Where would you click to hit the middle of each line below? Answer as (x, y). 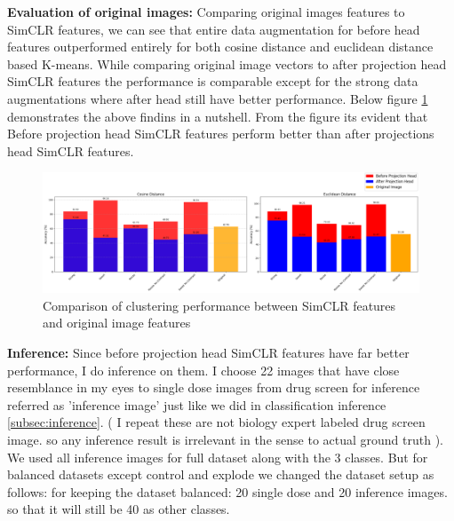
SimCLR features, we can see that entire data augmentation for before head (214, 29)
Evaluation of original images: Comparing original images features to (206, 12)
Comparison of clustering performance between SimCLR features (219, 305)
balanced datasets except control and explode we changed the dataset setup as (221, 474)
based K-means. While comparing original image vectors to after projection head (227, 63)
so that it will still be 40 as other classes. (119, 509)
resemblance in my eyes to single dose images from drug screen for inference (214, 387)
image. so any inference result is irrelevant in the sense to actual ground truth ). (225, 439)
